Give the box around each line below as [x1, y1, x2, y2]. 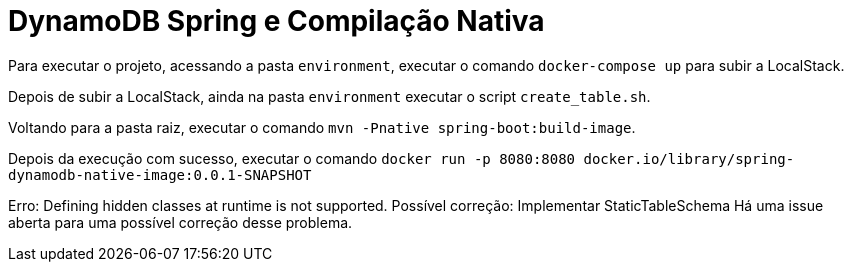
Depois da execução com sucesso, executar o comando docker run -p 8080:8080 [8, 149, 576, 167]
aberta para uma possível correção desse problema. [8, 213, 353, 231]
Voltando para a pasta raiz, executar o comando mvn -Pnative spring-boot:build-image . [8, 118, 636, 136]
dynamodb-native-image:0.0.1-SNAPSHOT [8, 166, 312, 183]
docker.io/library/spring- [583, 150, 795, 167]
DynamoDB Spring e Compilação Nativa [8, 4, 545, 38]
